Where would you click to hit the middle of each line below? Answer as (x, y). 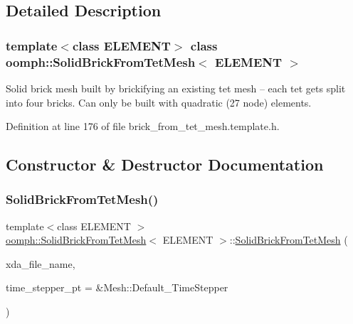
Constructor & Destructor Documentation (165, 164)
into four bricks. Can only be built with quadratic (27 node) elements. (159, 102)
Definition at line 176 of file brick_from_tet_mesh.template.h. (143, 126)
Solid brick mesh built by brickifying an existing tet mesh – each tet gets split (176, 88)
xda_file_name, (41, 263)
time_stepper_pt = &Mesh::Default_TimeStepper (117, 287)
